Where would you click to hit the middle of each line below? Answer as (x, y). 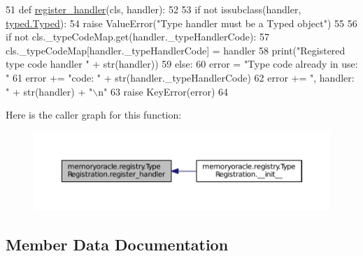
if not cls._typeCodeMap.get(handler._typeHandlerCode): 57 (138, 37)
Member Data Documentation (117, 244)
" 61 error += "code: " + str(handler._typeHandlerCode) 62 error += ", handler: (180, 77)
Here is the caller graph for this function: (94, 115)
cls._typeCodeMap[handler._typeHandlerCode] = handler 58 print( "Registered (176, 50)
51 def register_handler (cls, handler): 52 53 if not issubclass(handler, (154, 9)
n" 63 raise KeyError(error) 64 (163, 91)
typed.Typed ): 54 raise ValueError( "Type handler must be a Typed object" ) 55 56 (181, 23)
